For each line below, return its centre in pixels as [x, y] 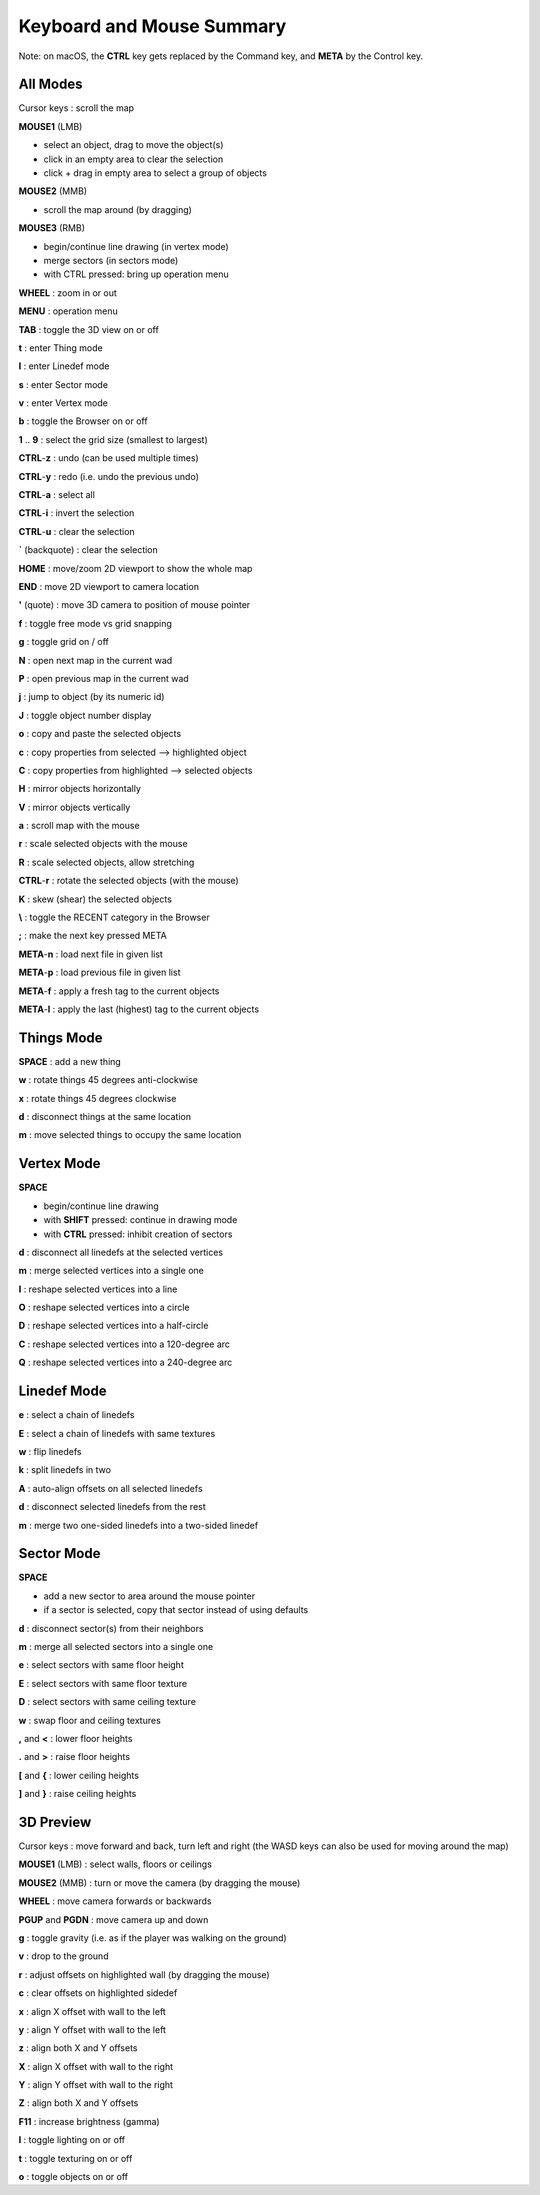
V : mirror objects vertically [74, 807]
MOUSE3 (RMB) [51, 228]
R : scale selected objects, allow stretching [106, 862]
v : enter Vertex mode [63, 403]
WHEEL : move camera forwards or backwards [115, 1901]
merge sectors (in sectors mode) [111, 260]
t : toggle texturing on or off [75, 2158]
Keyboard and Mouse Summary [152, 26]
